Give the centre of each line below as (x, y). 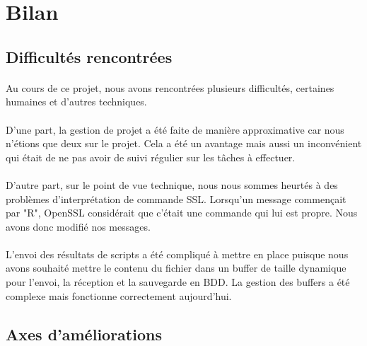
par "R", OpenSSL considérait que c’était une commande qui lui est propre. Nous (182, 213)
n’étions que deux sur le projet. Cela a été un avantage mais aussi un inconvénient (184, 143)
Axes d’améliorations (84, 334)
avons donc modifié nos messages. (78, 226)
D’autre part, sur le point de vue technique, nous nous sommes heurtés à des (172, 184)
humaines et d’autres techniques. (76, 102)
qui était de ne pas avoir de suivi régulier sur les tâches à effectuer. (151, 157)
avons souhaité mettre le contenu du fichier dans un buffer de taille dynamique (176, 268)
